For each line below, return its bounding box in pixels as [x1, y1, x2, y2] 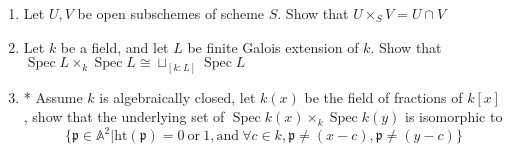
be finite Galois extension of [187, 36, 359, 57]
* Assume [23, 86, 83, 107]
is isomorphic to [404, 106, 503, 127]
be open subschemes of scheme [77, 3, 265, 23]
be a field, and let [60, 36, 169, 57]
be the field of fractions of [304, 86, 463, 107]
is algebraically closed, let [99, 86, 256, 107]
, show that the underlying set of [23, 106, 225, 127]
